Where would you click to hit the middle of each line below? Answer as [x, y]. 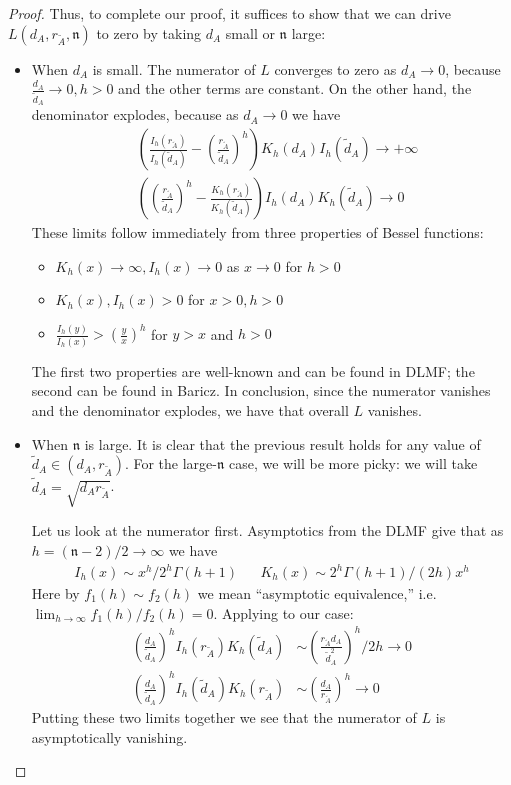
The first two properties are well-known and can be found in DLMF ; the [253, 370]
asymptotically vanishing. [109, 736]
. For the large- [170, 463]
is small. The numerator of [174, 68]
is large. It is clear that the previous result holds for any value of [282, 443]
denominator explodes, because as [135, 114]
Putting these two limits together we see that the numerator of [224, 717]
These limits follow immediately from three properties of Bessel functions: [257, 232]
